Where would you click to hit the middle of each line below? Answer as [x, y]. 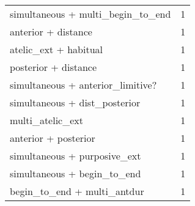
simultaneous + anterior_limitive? [83, 85]
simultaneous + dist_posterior [75, 102]
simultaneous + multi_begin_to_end [90, 14]
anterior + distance [51, 31]
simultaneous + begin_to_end [75, 173]
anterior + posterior [53, 138]
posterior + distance [53, 67]
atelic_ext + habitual [57, 49]
